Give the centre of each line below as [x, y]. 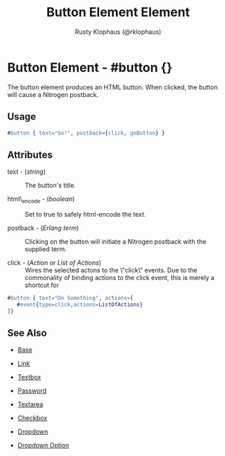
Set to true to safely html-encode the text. [85, 214]
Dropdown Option [43, 445]
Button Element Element [118, 12]
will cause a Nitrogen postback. [53, 94]
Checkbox [32, 418]
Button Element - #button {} [90, 67]
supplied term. [46, 249]
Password [32, 391]
